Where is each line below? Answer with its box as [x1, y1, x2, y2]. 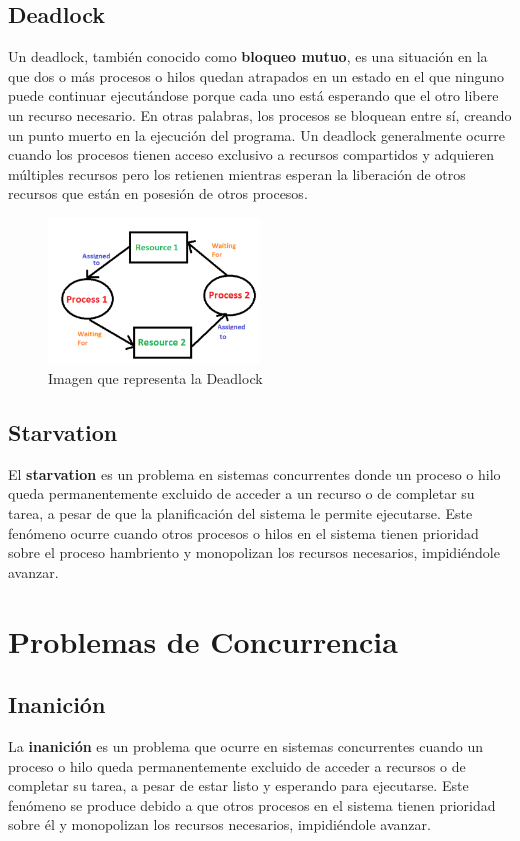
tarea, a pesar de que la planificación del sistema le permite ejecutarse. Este [8, 503, 473, 524]
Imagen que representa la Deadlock [48, 368, 263, 389]
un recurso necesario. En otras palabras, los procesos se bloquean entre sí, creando [8, 104, 512, 125]
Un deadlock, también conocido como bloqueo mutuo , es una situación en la [8, 46, 488, 67]
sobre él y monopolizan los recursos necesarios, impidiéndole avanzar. [8, 814, 431, 835]
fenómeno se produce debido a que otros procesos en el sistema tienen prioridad [8, 794, 496, 815]
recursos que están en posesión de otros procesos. [8, 183, 308, 204]
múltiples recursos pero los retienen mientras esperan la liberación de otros [8, 163, 466, 184]
